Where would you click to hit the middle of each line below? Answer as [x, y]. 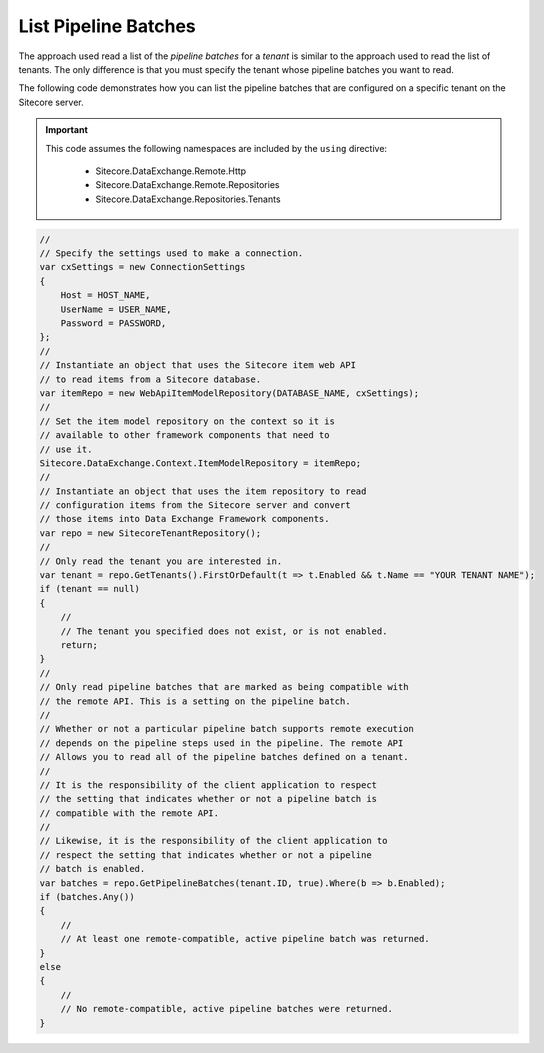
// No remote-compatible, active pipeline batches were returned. [227, 1009]
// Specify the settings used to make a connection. [171, 253]
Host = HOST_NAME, [105, 295]
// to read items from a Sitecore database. [150, 379]
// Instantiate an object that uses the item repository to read [203, 491]
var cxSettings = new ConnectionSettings [142, 267]
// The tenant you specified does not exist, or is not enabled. [224, 631]
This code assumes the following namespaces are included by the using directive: [216, 148]
